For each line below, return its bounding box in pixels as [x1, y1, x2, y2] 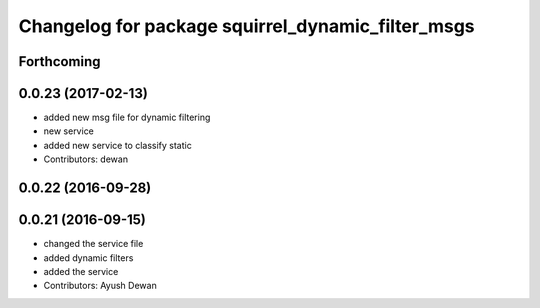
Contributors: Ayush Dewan [43, 280, 157, 292]
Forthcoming [18, 53, 101, 70]
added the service [43, 265, 119, 277]
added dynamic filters [43, 251, 134, 264]
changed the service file [43, 238, 144, 250]
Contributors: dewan [43, 153, 129, 165]
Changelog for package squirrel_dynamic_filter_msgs [18, 15, 475, 37]
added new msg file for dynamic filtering [43, 111, 211, 124]
